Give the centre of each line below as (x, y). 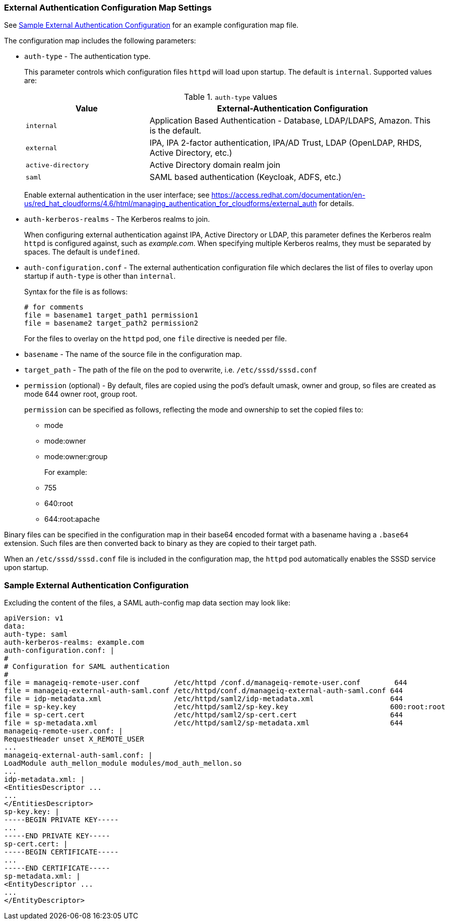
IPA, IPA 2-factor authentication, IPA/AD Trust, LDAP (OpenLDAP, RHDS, (286, 143)
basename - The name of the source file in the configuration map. (133, 354)
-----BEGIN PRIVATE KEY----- (61, 820)
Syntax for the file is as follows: (76, 292)
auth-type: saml (36, 634)
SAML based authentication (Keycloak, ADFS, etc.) (246, 177)
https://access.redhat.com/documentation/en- (288, 195)
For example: (66, 472)
